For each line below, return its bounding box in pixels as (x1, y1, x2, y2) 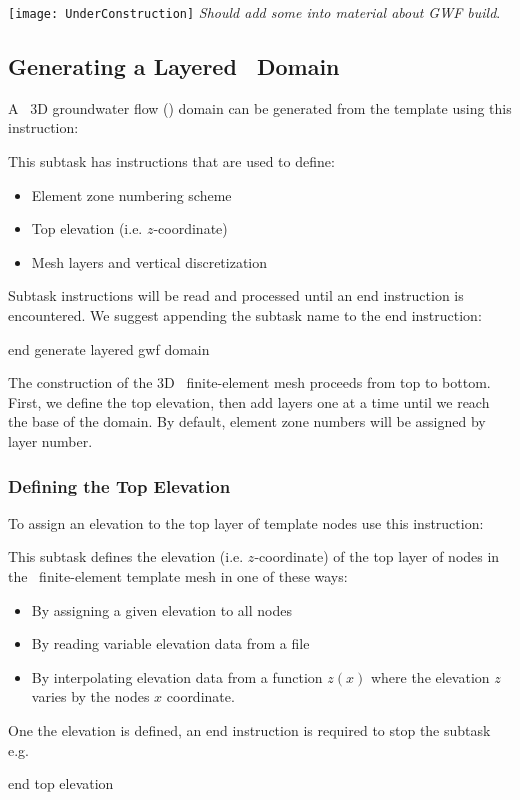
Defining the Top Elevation (8, 473, 231, 498)
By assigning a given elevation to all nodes (31, 599, 292, 620)
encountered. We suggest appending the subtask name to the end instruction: (8, 305, 482, 326)
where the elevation (370, 666, 490, 687)
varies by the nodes (31, 686, 150, 707)
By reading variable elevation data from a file (31, 633, 310, 654)
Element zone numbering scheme (31, 184, 232, 205)
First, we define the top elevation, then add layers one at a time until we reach (8, 391, 490, 412)
